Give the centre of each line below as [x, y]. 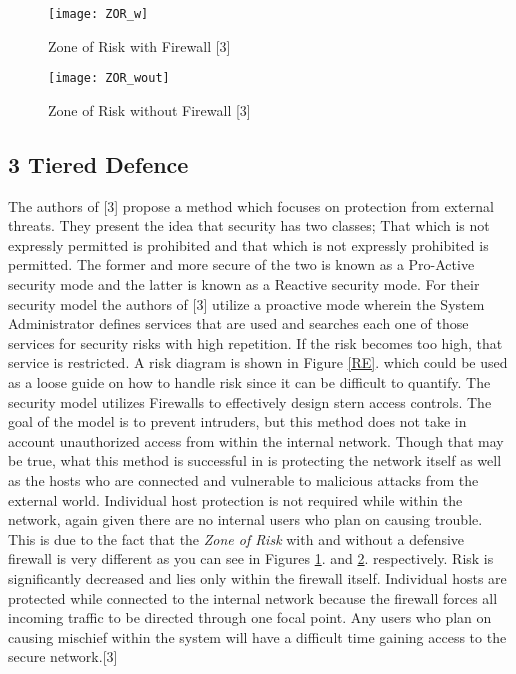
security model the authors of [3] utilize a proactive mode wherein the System [246, 303]
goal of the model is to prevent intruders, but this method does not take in [237, 421]
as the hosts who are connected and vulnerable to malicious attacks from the [243, 480]
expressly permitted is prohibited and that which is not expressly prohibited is [248, 244]
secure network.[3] [63, 656]
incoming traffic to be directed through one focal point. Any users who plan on [250, 617]
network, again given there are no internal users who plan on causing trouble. [245, 519]
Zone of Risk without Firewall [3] [149, 109]
